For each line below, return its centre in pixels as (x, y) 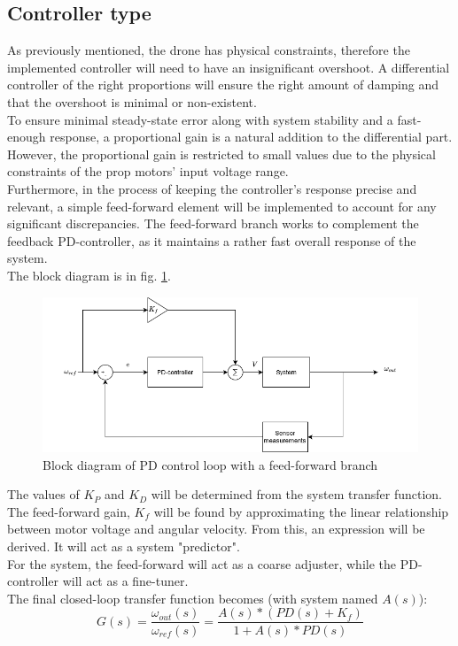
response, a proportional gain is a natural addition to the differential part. (251, 137)
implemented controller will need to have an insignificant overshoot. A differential (229, 67)
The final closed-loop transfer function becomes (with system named (193, 598)
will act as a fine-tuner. (125, 581)
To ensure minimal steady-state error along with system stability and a (200, 119)
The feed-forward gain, (69, 511)
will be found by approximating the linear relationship (301, 511)
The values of (43, 494)
